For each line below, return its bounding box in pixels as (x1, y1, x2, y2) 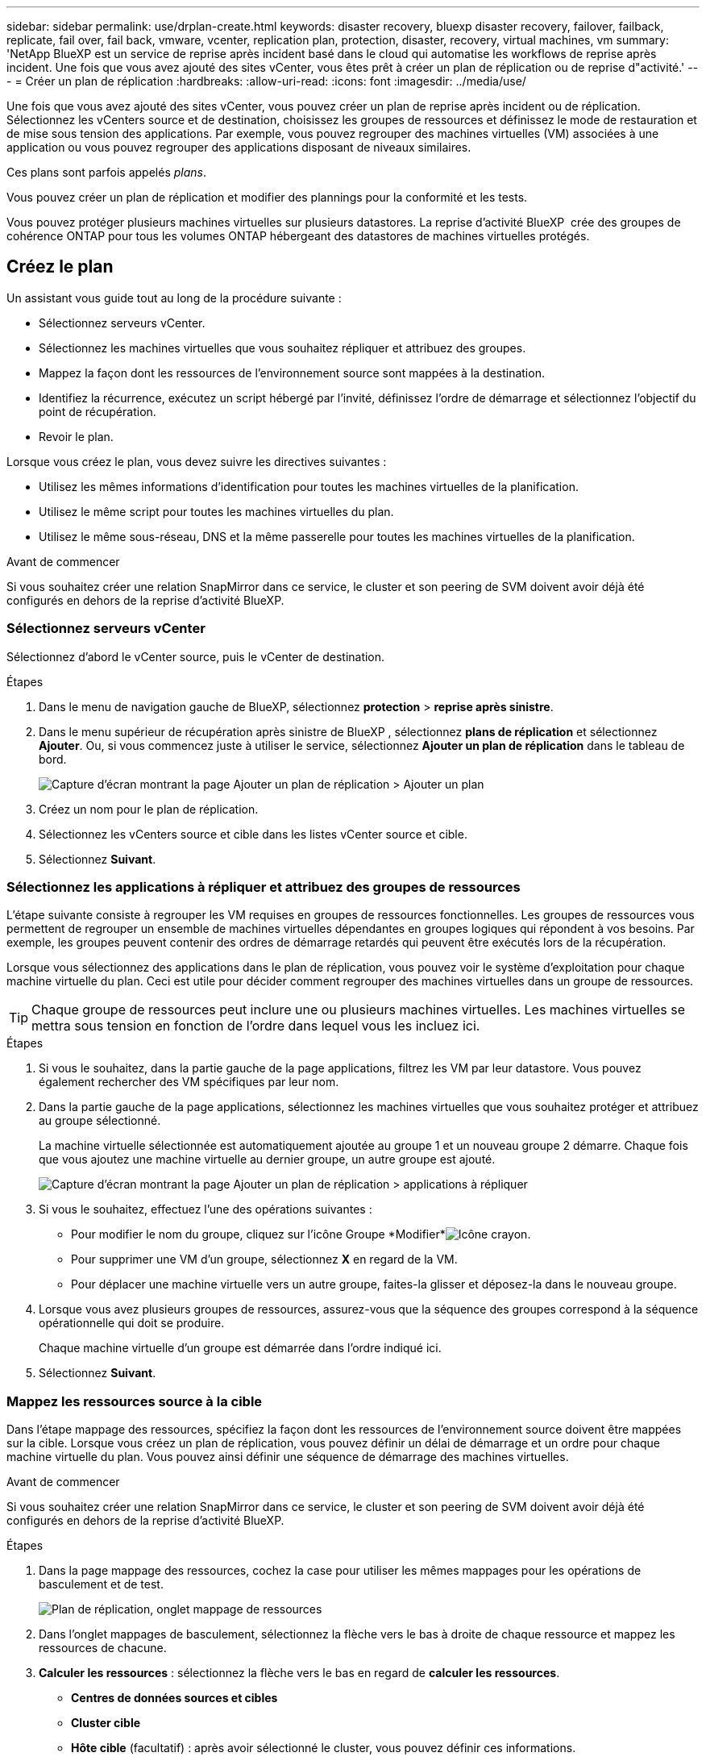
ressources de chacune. (39, 1641, 167, 1655)
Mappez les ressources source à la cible (6, 1393, 263, 1409)
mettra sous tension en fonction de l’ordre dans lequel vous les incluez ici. (31, 1018, 480, 1035)
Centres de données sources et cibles (71, 1691, 278, 1705)
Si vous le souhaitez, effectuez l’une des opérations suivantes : (39, 1202, 372, 1217)
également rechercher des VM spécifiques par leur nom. (39, 1075, 339, 1089)
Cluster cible (71, 1716, 141, 1730)
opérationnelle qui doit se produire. (39, 1316, 225, 1330)
